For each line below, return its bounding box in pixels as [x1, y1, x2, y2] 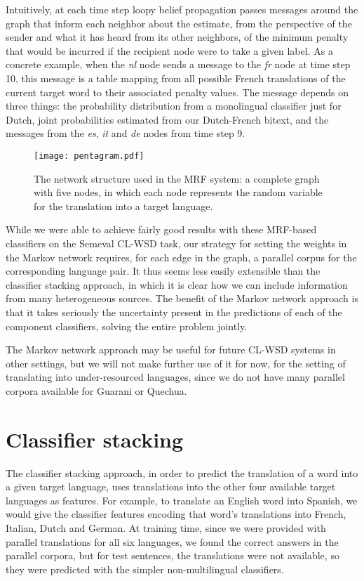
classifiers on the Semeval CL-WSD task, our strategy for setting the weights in [6, 235, 347, 250]
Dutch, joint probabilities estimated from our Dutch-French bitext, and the [6, 112, 329, 126]
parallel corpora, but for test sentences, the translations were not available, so [6, 548, 339, 563]
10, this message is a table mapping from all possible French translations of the [6, 70, 346, 85]
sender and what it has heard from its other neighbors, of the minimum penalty [6, 30, 349, 44]
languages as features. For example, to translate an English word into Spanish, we [6, 492, 358, 507]
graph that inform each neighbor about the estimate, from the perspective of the [6, 15, 352, 30]
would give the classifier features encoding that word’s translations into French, [6, 507, 346, 521]
